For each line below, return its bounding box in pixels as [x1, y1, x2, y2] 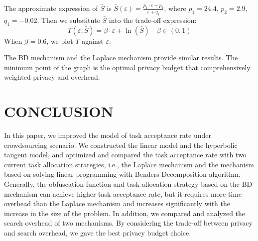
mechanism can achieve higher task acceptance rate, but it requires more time [4, 188, 242, 199]
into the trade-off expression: [109, 14, 197, 25]
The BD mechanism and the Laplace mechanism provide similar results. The [4, 52, 238, 63]
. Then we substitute [37, 14, 100, 25]
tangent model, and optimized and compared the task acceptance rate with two [4, 149, 247, 160]
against [82, 35, 104, 46]
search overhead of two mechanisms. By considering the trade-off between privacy [4, 218, 253, 228]
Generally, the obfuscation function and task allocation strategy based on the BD [4, 179, 253, 189]
